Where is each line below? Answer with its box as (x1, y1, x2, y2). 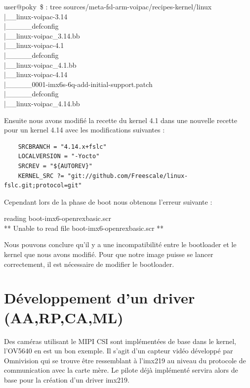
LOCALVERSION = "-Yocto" (18, 153, 100, 160)
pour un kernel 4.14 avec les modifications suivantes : (4, 125, 165, 135)
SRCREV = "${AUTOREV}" (18, 162, 92, 170)
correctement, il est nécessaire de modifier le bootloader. (4, 259, 174, 269)
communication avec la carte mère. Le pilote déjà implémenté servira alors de (4, 365, 238, 375)
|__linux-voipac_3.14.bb (4, 30, 80, 41)
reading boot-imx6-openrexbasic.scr (4, 213, 111, 223)
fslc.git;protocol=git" (4, 182, 82, 189)
